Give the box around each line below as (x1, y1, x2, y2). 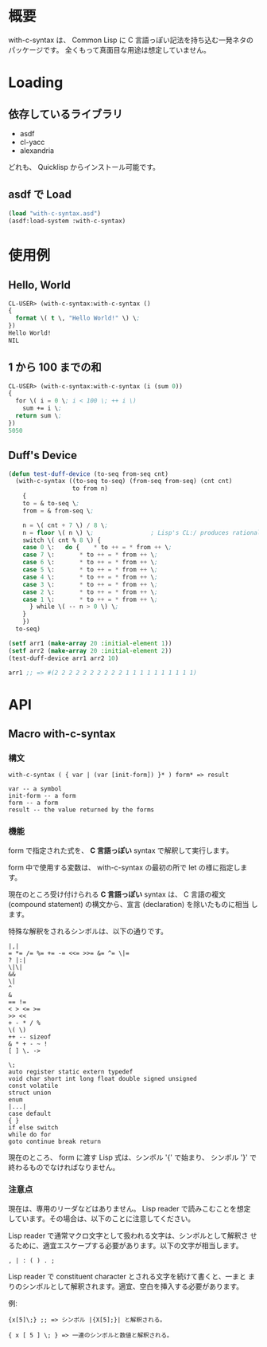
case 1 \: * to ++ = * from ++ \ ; (22, 595, 158, 603)
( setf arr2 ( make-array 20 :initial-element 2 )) (8, 646, 172, 654)
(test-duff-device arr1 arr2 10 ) (8, 654, 119, 662)
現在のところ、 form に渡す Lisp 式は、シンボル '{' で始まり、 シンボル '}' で (8, 1153, 257, 1162)
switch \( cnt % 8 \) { (22, 536, 102, 544)
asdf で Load (8, 188, 72, 202)
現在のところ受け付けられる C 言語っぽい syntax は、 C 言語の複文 (8, 889, 226, 899)
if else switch (8, 1123, 59, 1132)
